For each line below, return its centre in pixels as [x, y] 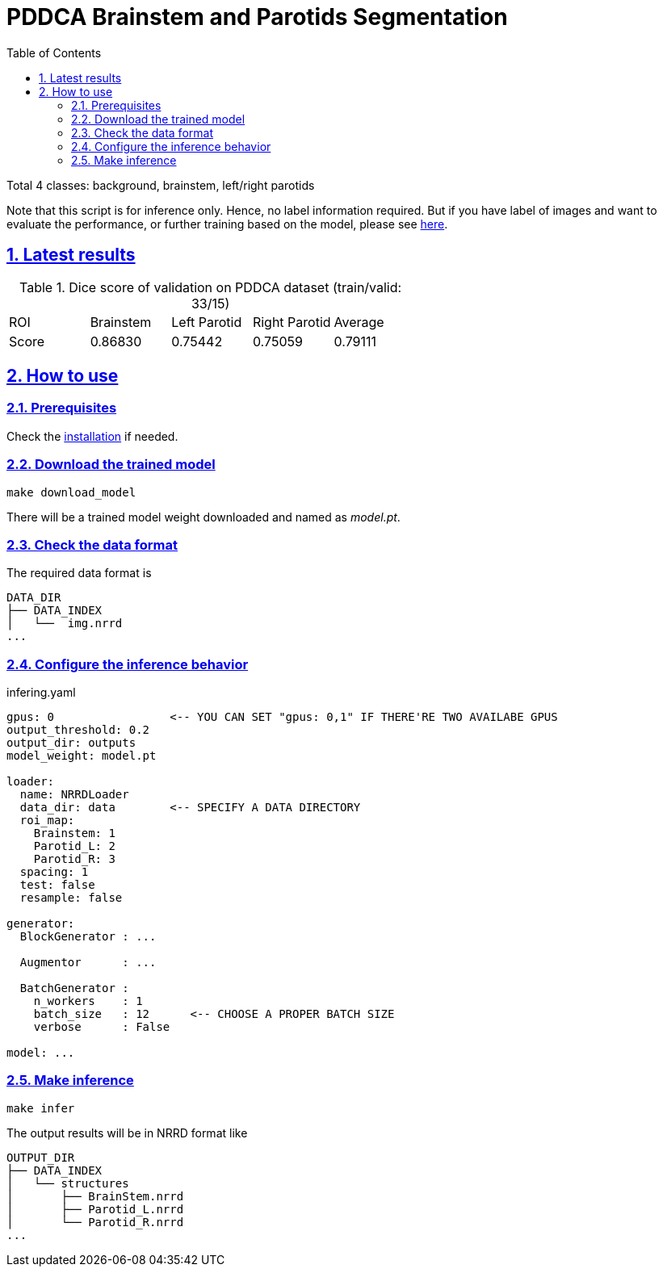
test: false [57, 885]
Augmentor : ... [88, 963]
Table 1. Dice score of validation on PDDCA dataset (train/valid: [211, 287]
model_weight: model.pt [82, 756]
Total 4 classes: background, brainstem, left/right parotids [161, 185]
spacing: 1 [54, 872]
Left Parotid [207, 322]
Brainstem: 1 [74, 833]
